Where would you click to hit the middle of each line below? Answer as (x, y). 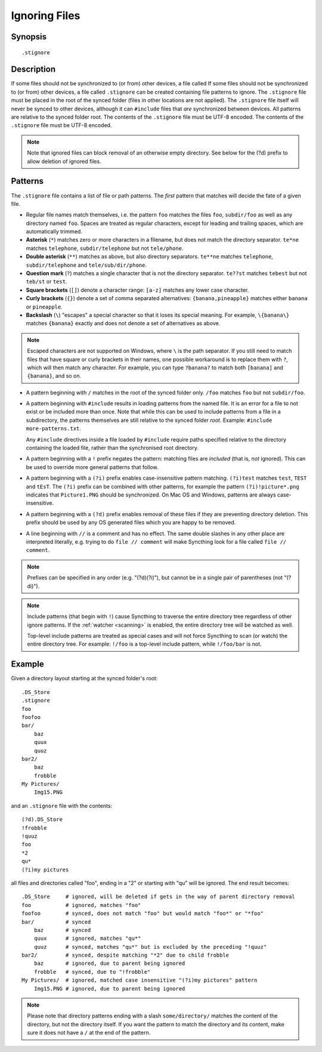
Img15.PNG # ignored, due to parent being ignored (109, 988)
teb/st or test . (47, 282)
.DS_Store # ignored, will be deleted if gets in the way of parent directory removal (158, 897)
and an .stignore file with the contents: (62, 806)
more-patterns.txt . (54, 428)
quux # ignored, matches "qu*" (87, 939)
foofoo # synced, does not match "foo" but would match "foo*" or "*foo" (143, 914)
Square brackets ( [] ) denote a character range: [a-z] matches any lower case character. (137, 290)
